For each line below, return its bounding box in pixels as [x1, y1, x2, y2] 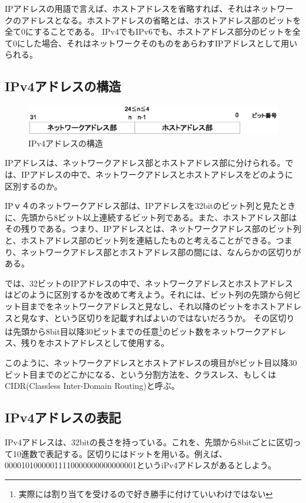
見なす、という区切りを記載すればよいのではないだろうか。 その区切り [21, 311, 295, 324]
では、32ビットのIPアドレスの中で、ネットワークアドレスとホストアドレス [5, 277, 294, 289]
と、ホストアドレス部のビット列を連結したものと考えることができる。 [5, 234, 276, 246]
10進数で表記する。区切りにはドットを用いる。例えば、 [12, 447, 227, 459]
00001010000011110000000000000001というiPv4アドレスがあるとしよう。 [5, 459, 276, 471]
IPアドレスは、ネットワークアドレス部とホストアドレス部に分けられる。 [5, 156, 285, 169]
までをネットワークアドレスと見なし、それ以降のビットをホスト [29, 299, 277, 312]
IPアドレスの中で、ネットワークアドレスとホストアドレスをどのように [21, 168, 294, 181]
